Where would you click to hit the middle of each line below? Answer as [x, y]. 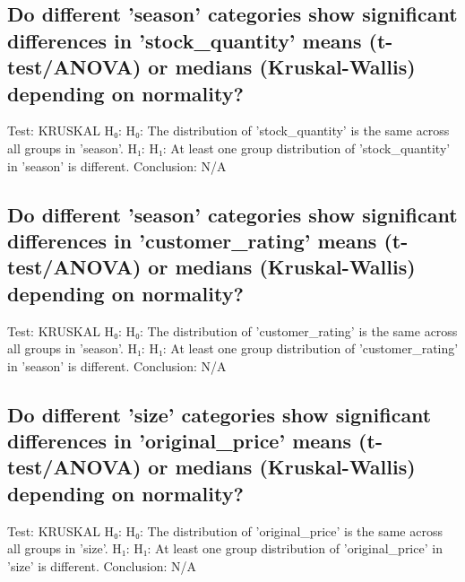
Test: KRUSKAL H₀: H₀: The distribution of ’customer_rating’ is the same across [232, 330]
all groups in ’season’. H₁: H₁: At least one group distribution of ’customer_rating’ [233, 348]
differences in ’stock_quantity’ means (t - [200, 40]
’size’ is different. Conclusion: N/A [102, 565]
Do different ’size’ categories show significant [220, 414]
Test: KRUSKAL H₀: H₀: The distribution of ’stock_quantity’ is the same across [228, 130]
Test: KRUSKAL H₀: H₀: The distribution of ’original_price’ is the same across [225, 530]
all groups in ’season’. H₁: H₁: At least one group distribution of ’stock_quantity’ [229, 148]
